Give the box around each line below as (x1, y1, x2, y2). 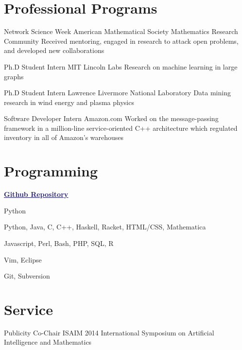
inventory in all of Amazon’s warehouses (4, 132, 124, 142)
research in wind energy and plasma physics (4, 97, 134, 107)
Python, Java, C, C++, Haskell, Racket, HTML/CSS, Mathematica (4, 222, 206, 232)
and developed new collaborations (4, 45, 104, 55)
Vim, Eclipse (4, 254, 42, 264)
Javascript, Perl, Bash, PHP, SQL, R (4, 238, 114, 248)
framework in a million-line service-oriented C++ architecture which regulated (4, 122, 238, 133)
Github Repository (4, 189, 69, 199)
